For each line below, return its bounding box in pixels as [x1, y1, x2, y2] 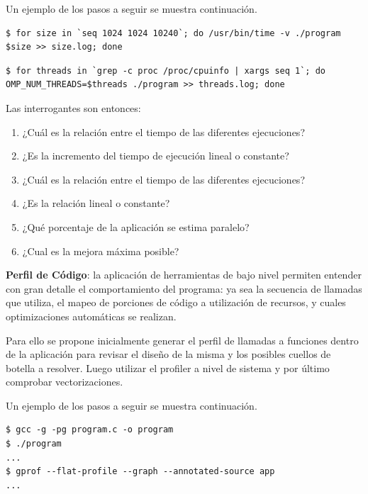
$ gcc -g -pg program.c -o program [6, 425, 174, 435]
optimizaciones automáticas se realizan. [6, 308, 177, 323]
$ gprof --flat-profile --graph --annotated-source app [6, 466, 275, 477]
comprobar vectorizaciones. [6, 374, 123, 389]
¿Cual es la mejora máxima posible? [22, 243, 179, 258]
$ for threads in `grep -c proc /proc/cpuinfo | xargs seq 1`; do [6, 65, 326, 76]
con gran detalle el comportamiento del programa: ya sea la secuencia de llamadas [6, 281, 362, 296]
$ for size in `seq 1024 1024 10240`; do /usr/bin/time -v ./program [6, 28, 341, 38]
